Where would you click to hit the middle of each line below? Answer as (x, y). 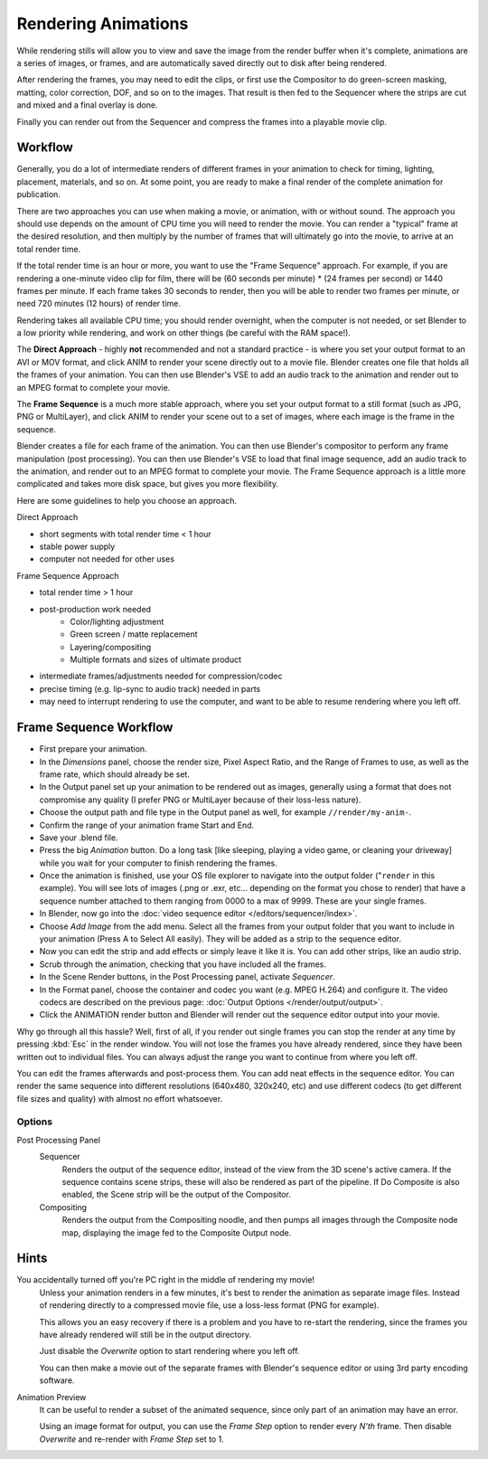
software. (57, 1380)
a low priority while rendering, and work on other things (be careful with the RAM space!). (184, 333)
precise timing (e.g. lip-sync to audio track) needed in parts (150, 688)
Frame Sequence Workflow (95, 728)
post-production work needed (95, 609)
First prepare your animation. (94, 749)
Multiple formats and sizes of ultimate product (156, 659)
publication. (38, 194)
